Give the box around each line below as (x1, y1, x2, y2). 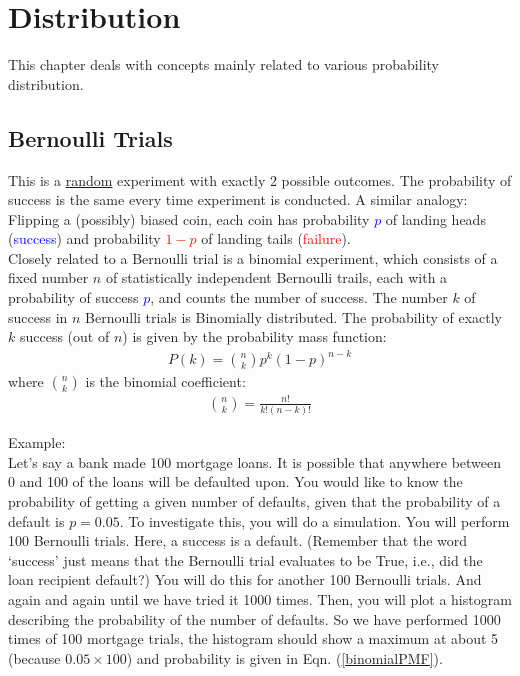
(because (8, 647, 61, 668)
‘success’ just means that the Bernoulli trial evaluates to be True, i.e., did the (8, 549, 483, 570)
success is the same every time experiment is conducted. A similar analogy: (8, 189, 468, 210)
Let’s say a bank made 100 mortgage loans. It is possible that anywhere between (8, 451, 502, 472)
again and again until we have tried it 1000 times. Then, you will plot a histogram (8, 589, 512, 609)
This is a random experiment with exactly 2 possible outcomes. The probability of (8, 169, 512, 190)
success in (8, 306, 68, 327)
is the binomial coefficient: (85, 371, 246, 392)
